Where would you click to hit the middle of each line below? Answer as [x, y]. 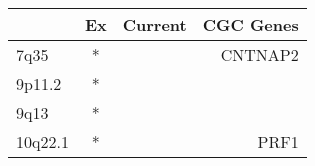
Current [154, 24]
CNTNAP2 [259, 54]
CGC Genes [250, 24]
